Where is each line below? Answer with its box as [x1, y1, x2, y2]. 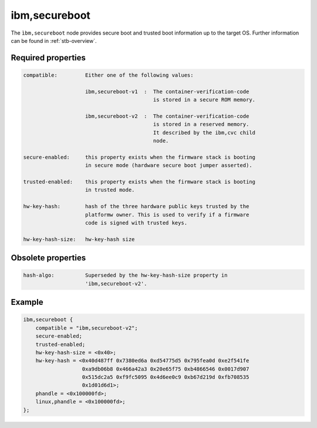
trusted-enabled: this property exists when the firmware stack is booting [23, 179, 255, 185]
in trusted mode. [85, 186, 135, 193]
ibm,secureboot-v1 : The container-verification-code [85, 88, 249, 95]
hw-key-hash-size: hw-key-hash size [23, 236, 135, 243]
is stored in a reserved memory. [153, 121, 249, 128]
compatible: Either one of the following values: [23, 72, 194, 79]
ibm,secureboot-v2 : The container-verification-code [85, 113, 249, 120]
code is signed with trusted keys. [85, 219, 188, 226]
